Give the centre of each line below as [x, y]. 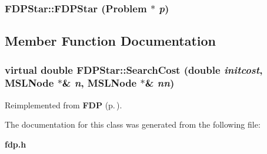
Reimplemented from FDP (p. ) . [64, 105]
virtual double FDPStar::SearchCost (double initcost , [134, 69]
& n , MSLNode [99, 83]
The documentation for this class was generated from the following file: [133, 124]
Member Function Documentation [111, 41]
